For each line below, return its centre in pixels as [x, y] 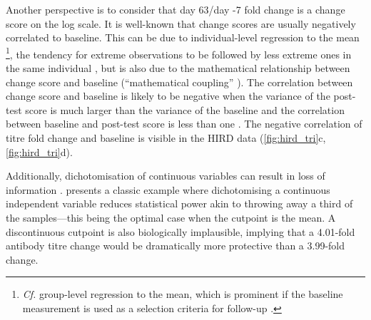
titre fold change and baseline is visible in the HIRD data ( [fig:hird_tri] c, [166, 138]
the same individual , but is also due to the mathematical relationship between [178, 68]
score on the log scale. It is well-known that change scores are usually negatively [181, 23]
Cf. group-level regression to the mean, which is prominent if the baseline [183, 294]
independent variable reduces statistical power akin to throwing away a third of [179, 203]
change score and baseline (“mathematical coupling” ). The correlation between [179, 82]
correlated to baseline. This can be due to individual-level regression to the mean [183, 37]
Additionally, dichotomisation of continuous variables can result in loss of [166, 176]
